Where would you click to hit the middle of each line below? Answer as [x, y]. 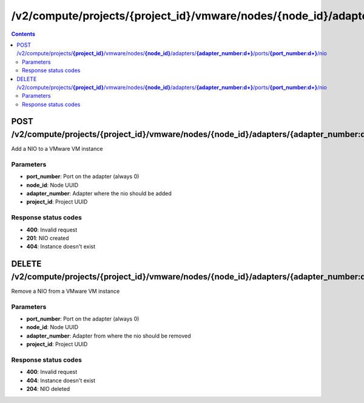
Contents [23, 34]
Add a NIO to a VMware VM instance [57, 149]
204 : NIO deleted [48, 389]
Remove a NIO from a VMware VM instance [66, 291]
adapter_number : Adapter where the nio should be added [99, 193]
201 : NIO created [48, 238]
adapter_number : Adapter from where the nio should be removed [109, 336]
